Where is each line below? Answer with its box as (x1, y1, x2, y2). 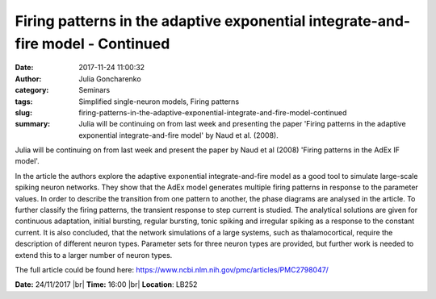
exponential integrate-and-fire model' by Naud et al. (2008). (78, 130, 279, 140)
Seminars (78, 85, 111, 95)
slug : (15, 107, 32, 117)
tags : (15, 97, 33, 106)
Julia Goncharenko (78, 73, 141, 84)
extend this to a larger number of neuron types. (15, 250, 173, 260)
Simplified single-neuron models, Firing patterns (78, 97, 240, 106)
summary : (15, 119, 51, 129)
